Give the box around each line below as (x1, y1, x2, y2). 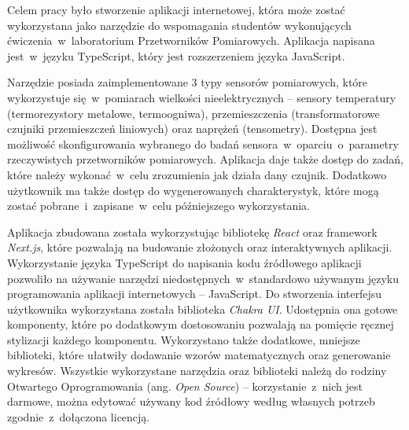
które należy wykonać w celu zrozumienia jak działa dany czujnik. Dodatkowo (7, 166, 387, 182)
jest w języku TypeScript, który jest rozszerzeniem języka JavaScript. (7, 47, 345, 64)
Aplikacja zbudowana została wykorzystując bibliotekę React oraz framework (7, 223, 378, 240)
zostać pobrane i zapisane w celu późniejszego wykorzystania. (7, 197, 310, 214)
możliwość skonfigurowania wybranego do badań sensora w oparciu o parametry (7, 135, 399, 152)
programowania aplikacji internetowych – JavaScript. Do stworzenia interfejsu (7, 285, 382, 302)
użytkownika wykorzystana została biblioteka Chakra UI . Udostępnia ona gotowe (7, 300, 398, 317)
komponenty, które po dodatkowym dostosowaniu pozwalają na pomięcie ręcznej (7, 316, 394, 333)
